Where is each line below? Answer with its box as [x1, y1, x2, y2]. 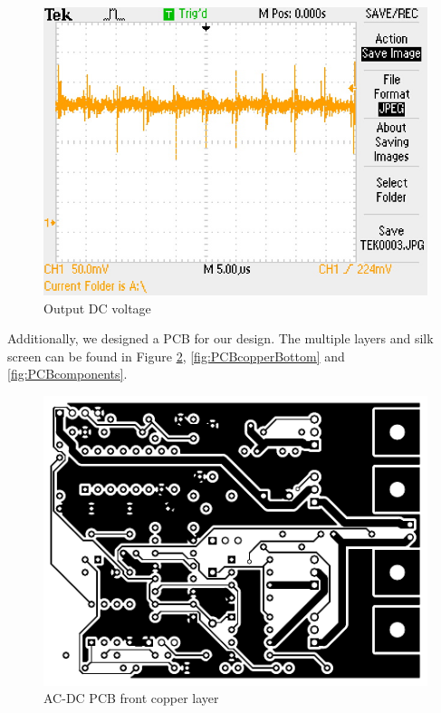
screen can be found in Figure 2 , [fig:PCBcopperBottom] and [7, 346, 345, 365]
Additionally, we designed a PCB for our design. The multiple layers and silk [7, 329, 434, 348]
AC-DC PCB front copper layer [43, 689, 219, 708]
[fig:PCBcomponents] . [7, 364, 128, 383]
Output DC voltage [43, 298, 151, 317]
